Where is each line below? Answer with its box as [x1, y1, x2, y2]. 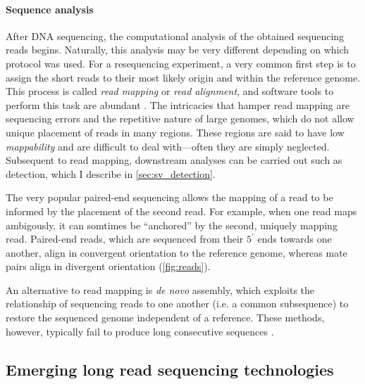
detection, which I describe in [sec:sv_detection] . [6, 166, 216, 181]
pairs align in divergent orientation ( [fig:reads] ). [6, 259, 211, 274]
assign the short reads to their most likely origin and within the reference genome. [6, 70, 361, 84]
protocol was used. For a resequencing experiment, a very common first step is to [6, 56, 356, 70]
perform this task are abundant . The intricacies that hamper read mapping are [6, 97, 350, 112]
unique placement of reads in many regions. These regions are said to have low [6, 124, 345, 139]
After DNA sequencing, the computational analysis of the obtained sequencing [6, 28, 345, 43]
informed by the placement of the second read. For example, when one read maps [6, 203, 357, 218]
